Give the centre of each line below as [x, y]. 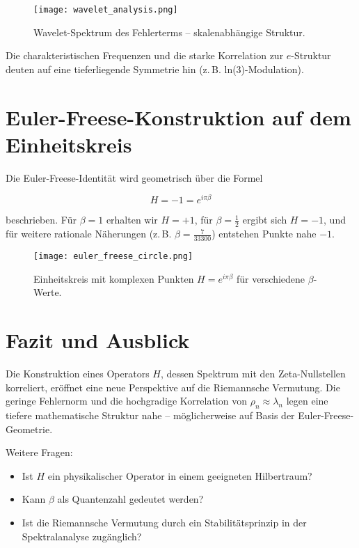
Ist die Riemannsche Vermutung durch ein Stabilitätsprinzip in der [164, 522]
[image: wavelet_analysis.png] [106, 10]
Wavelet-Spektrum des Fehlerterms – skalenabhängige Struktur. [169, 32]
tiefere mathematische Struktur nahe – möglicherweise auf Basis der [150, 415]
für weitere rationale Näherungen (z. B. [89, 234]
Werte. [48, 292]
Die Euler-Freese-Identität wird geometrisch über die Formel [134, 177]
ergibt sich [265, 220]
